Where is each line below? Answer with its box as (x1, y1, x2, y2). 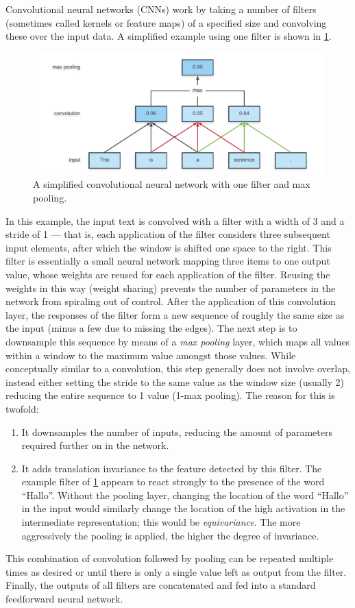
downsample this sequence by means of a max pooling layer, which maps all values (5, 334, 350, 348)
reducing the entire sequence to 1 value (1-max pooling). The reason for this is (5, 388, 335, 402)
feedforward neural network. (5, 592, 123, 606)
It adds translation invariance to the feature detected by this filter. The (21, 461, 322, 475)
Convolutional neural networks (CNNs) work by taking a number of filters (5, 2, 317, 16)
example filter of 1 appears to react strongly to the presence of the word (21, 474, 325, 489)
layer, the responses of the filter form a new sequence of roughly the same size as (5, 307, 345, 321)
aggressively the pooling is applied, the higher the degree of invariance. (21, 528, 319, 542)
